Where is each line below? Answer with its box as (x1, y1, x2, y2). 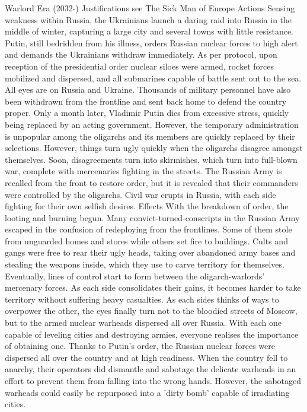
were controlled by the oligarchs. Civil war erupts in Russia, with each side (5, 188, 276, 200)
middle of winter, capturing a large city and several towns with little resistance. (5, 25, 293, 37)
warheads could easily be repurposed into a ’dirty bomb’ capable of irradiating (5, 386, 290, 398)
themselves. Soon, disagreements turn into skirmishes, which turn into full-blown (5, 153, 298, 165)
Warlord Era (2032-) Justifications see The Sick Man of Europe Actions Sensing (5, 2, 295, 14)
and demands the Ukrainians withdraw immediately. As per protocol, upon (5, 48, 277, 61)
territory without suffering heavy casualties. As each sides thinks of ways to (5, 293, 279, 305)
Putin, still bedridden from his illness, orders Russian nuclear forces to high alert (5, 36, 298, 49)
